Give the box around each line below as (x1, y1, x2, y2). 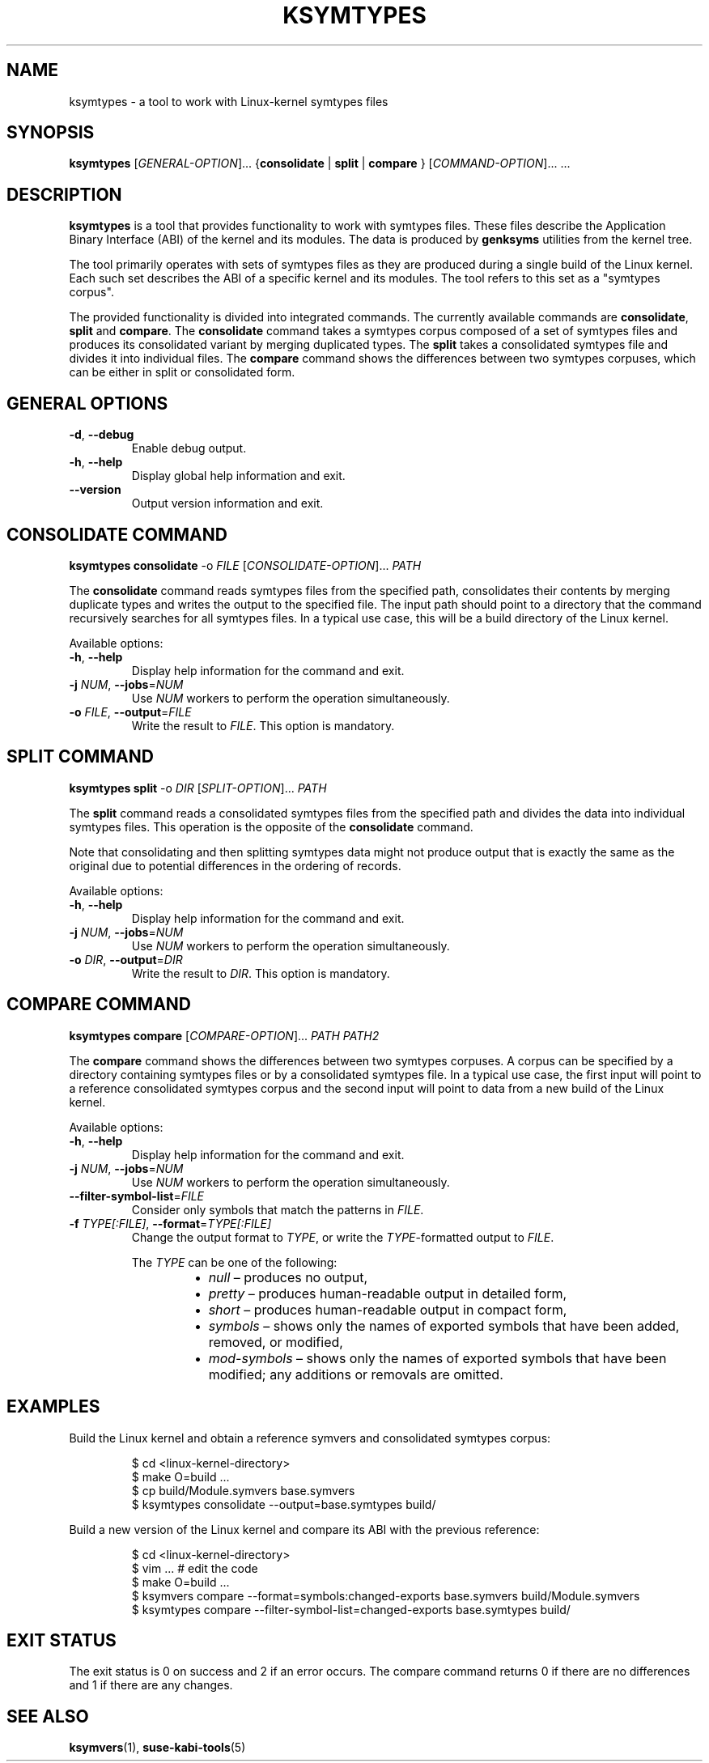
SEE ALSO (6, 1706, 89, 1727)
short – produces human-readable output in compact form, (208, 1301, 567, 1318)
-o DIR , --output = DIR (69, 952, 183, 966)
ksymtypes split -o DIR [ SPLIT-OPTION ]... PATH (69, 780, 327, 795)
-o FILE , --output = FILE (69, 704, 192, 719)
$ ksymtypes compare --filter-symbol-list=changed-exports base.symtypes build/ (131, 1602, 571, 1616)
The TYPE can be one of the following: (131, 1255, 338, 1269)
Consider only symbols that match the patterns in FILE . (131, 1202, 424, 1217)
